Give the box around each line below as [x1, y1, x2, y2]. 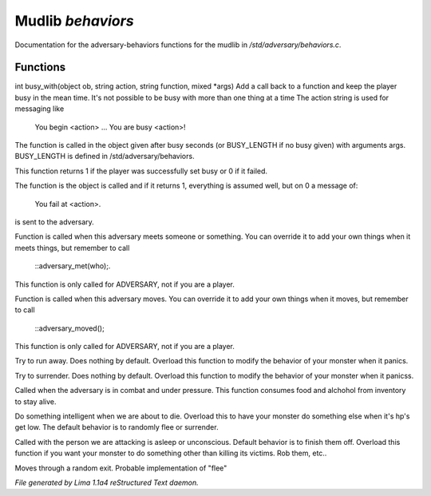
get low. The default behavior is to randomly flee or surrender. [14, 423, 219, 432]
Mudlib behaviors [14, 12, 135, 30]
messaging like [14, 104, 65, 113]
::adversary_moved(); [34, 323, 105, 333]
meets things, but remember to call [14, 243, 130, 252]
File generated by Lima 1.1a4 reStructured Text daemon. [14, 478, 199, 487]
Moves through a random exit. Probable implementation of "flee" [14, 463, 227, 473]
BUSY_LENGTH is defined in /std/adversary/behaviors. [14, 152, 195, 161]
